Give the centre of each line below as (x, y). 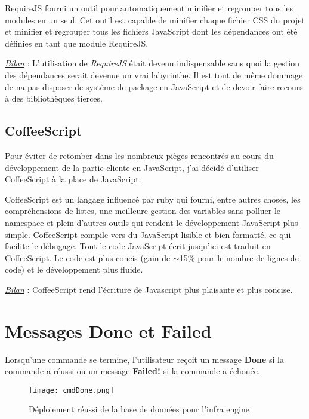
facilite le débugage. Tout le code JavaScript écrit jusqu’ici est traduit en (138, 246)
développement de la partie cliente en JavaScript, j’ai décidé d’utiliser (132, 167)
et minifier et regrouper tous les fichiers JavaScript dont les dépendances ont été (151, 31)
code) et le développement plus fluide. (74, 269)
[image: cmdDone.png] (72, 390)
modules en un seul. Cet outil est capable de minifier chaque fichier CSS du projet (155, 19)
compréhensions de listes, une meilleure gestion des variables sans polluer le (143, 211)
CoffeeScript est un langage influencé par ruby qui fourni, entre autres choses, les (153, 199)
